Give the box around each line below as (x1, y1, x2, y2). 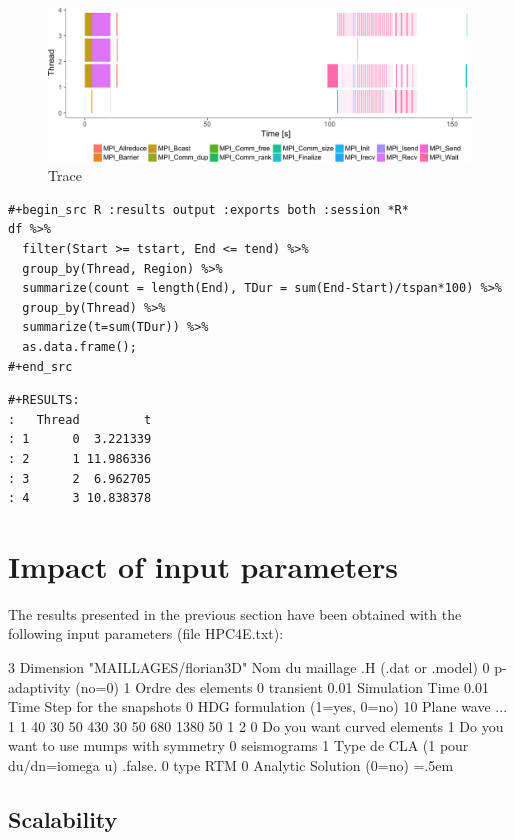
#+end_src (8, 359, 73, 374)
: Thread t (8, 412, 152, 427)
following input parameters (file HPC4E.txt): (8, 623, 284, 644)
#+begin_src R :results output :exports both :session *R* (8, 202, 409, 217)
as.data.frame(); (22, 339, 137, 354)
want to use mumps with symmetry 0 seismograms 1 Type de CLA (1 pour (8, 735, 469, 756)
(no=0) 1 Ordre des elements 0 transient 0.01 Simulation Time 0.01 (75, 676, 490, 697)
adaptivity (8, 676, 71, 697)
